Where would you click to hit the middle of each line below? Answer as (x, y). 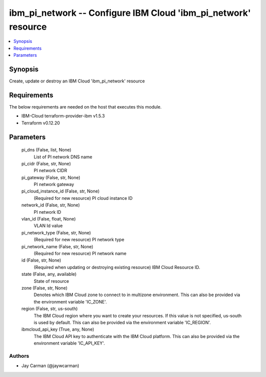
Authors (19, 356)
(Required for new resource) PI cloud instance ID (83, 198)
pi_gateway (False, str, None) (51, 177)
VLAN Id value (48, 226)
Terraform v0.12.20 (41, 123)
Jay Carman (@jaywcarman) (50, 366)
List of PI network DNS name (63, 157)
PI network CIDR (50, 171)
